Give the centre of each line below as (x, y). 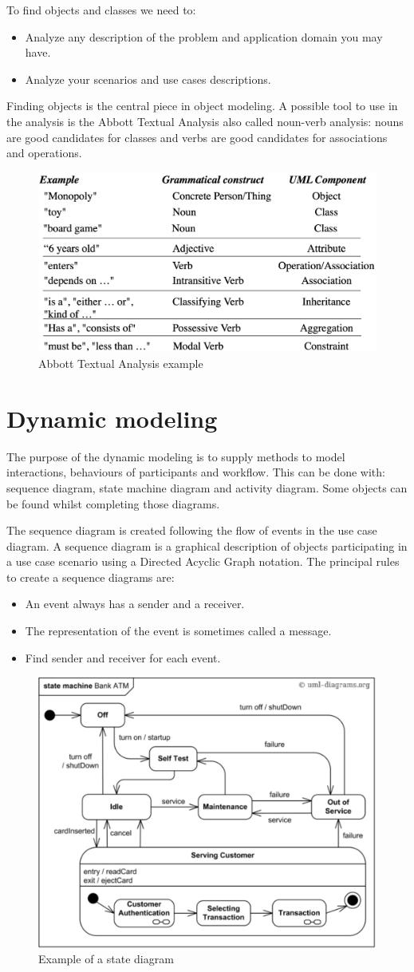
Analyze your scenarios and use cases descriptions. (148, 79)
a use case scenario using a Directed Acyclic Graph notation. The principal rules (203, 561)
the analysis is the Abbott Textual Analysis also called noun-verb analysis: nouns (205, 121)
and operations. (44, 153)
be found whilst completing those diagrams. (113, 503)
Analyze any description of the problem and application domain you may (204, 36)
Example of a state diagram (106, 959)
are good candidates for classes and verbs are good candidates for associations (197, 137)
